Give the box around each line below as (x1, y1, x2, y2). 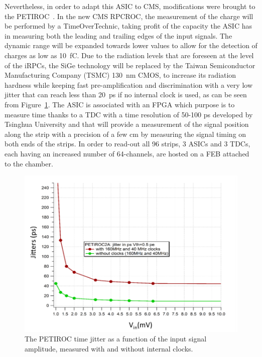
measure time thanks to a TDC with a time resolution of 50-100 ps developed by (5, 109, 253, 119)
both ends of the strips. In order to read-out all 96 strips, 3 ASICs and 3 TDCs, (5, 138, 250, 149)
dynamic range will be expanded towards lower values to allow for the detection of (5, 40, 257, 51)
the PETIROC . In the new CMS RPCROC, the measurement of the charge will (5, 11, 253, 21)
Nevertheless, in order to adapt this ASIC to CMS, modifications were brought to (5, 1, 255, 11)
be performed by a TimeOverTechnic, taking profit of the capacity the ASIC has (5, 21, 252, 31)
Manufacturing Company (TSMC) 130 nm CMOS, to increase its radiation (5, 70, 236, 80)
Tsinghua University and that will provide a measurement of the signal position (5, 119, 249, 129)
